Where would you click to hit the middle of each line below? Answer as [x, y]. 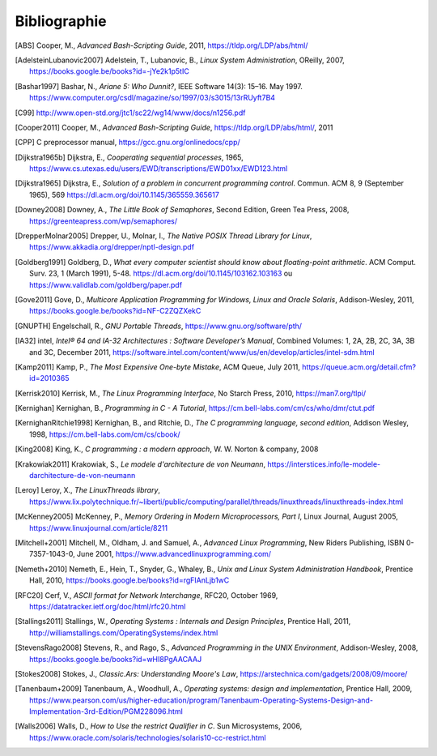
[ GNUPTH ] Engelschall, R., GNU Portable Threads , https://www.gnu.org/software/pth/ [159, 326]
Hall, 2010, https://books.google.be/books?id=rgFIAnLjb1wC [129, 580]
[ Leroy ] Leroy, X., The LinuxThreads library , [88, 490]
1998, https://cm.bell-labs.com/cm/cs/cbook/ [105, 434]
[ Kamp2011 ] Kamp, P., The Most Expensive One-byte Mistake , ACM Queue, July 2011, [158, 367]
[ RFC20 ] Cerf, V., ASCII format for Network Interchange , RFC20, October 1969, [146, 595]
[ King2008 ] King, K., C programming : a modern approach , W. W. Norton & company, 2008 [167, 449]
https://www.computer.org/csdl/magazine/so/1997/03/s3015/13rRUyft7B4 [152, 98]
